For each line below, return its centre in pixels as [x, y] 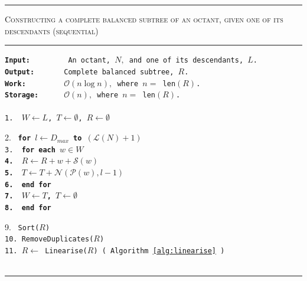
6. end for [28, 184]
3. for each [30, 150]
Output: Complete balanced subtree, [89, 72]
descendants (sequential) [52, 30]
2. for [18, 137]
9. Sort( [22, 226]
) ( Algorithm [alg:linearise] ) [159, 251]
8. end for [28, 208]
